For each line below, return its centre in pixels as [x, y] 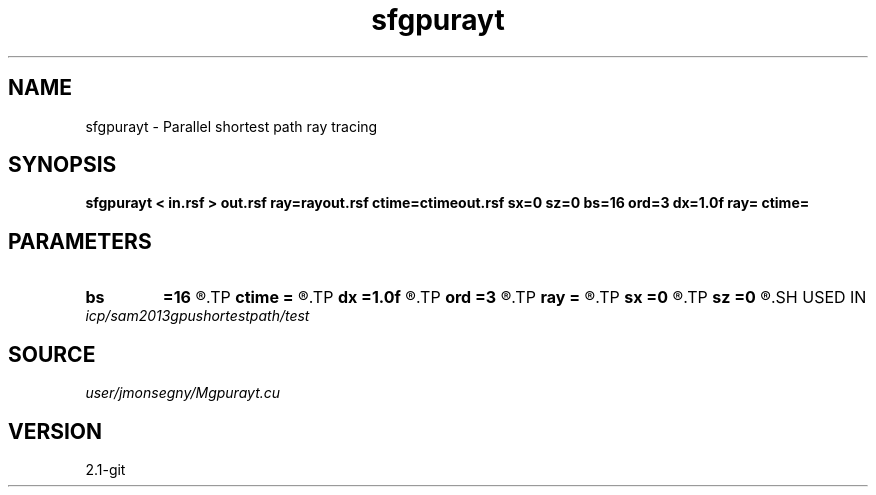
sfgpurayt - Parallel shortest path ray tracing [231, 126]
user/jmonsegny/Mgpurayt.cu [183, 393]
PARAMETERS [80, 241]
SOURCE [52, 354]
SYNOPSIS [62, 165]
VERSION [55, 431]
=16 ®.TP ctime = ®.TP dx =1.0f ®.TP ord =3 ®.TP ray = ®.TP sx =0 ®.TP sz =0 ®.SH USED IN [514, 297]
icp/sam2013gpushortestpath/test [197, 316]
